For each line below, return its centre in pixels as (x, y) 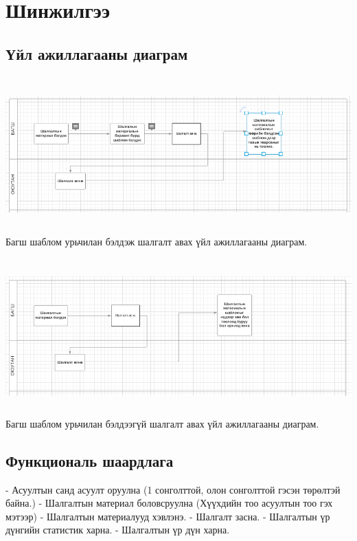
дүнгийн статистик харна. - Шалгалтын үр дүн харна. (118, 530)
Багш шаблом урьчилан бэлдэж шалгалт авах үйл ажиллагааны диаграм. (157, 241)
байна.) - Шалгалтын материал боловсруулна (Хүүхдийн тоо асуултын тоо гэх (169, 503)
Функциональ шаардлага (90, 460)
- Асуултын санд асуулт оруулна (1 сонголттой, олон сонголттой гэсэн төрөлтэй (173, 489)
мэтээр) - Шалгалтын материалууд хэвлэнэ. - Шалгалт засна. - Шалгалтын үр (168, 516)
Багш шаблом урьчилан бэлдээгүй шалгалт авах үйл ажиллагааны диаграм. (162, 423)
